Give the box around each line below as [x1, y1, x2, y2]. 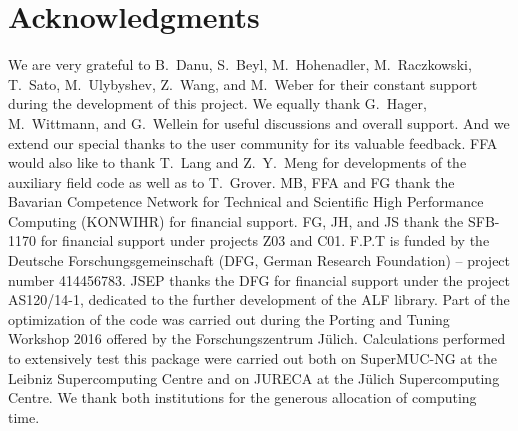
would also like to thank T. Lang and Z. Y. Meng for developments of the [8, 152, 467, 173]
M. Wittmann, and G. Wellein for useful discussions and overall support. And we [8, 112, 510, 133]
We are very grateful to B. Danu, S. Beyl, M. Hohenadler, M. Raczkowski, [8, 54, 472, 75]
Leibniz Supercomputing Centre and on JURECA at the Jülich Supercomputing [8, 367, 500, 388]
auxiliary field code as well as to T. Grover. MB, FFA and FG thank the [8, 171, 455, 192]
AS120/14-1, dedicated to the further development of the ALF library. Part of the [8, 289, 510, 310]
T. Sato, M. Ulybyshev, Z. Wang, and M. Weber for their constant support [8, 73, 478, 94]
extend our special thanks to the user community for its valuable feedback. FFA [8, 132, 498, 153]
